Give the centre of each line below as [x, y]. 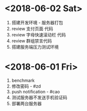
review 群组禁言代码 [32, 41]
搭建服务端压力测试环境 [35, 47]
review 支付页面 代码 [32, 28]
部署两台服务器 [26, 103]
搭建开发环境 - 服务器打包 [37, 22]
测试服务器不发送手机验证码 [39, 97]
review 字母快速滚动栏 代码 [39, 35]
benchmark [23, 80]
